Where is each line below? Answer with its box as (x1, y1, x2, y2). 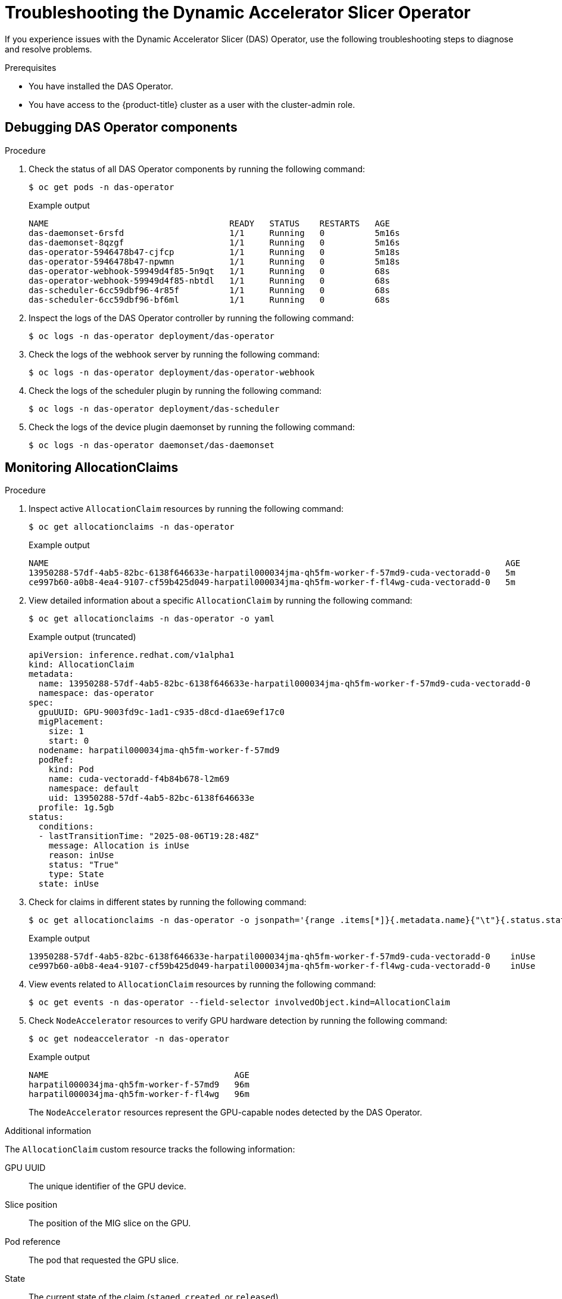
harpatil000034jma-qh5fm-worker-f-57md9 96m (29, 1080, 249, 1090)
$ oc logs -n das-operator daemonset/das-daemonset (29, 440, 275, 450)
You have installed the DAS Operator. (29, 80, 173, 91)
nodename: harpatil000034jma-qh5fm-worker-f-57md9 (38, 745, 280, 756)
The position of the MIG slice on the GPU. (29, 1218, 191, 1229)
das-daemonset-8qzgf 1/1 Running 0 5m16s (29, 237, 400, 247)
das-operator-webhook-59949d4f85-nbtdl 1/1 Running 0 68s (29, 275, 390, 285)
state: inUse (38, 879, 99, 889)
